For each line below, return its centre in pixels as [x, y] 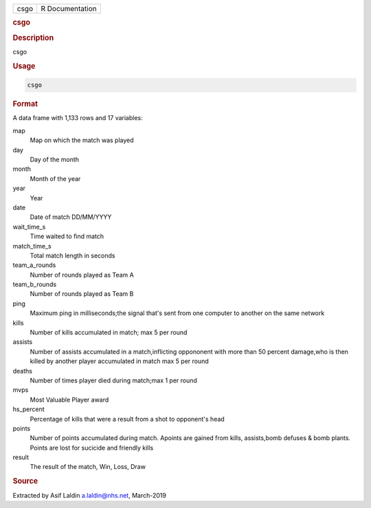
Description [33, 38]
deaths [22, 371]
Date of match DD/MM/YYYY [71, 217]
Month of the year [55, 178]
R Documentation [69, 9]
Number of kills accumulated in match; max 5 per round [109, 332]
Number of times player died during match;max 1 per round [113, 380]
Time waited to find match [67, 236]
